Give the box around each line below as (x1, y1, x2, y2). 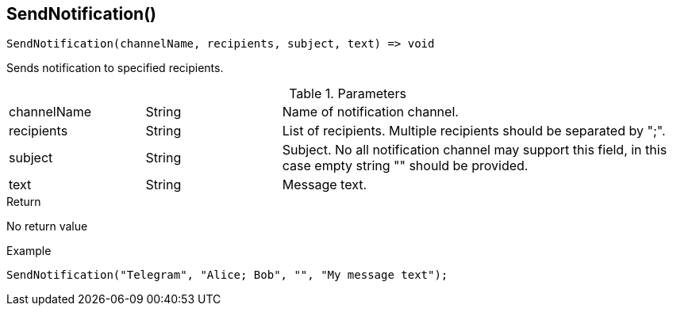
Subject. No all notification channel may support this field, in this (282, 142, 667, 158)
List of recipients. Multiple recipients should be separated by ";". (282, 123, 666, 139)
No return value (6, 219, 88, 234)
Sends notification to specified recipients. (6, 61, 224, 75)
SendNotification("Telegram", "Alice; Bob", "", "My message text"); (6, 268, 448, 282)
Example (6, 244, 52, 258)
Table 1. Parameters (289, 86, 406, 102)
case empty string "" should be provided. (282, 158, 529, 174)
